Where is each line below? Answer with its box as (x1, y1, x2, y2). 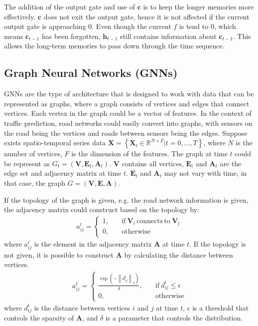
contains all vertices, (122, 158, 184, 168)
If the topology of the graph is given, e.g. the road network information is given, (4, 194, 249, 205)
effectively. (4, 11, 36, 21)
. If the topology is (189, 238, 246, 249)
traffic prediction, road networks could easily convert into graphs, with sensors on (4, 117, 253, 128)
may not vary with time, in (164, 168, 247, 178)
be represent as (4, 158, 50, 168)
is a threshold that (192, 302, 249, 313)
